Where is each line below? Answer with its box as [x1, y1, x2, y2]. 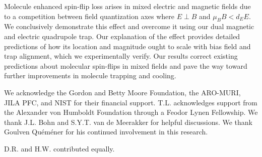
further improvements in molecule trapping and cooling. [4, 70, 176, 81]
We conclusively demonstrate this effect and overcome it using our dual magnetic [4, 21, 254, 32]
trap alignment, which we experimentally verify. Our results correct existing [4, 51, 238, 61]
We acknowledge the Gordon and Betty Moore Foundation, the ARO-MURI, [4, 87, 241, 97]
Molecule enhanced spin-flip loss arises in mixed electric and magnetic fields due [4, 1, 251, 11]
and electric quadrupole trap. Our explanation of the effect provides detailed [4, 31, 240, 41]
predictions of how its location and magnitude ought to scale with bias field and [4, 41, 251, 51]
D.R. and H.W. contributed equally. [4, 143, 115, 153]
